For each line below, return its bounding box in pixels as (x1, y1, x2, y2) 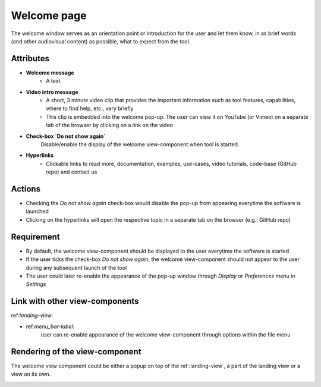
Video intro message (26, 88, 78, 95)
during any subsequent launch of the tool (26, 264, 127, 271)
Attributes (11, 54, 50, 64)
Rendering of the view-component (11, 347, 142, 357)
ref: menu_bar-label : (26, 323, 75, 330)
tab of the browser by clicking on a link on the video (46, 122, 174, 129)
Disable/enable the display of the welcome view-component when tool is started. (40, 140, 240, 148)
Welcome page (11, 9, 87, 22)
